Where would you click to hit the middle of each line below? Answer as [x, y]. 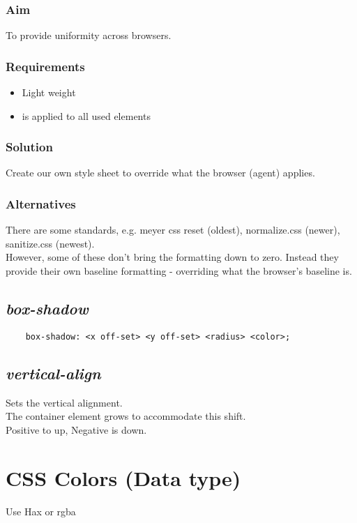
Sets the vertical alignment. [64, 402]
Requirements [45, 66]
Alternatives [41, 203]
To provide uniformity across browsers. [89, 35]
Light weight [49, 92]
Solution [29, 147]
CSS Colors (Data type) [123, 477]
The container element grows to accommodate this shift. [126, 416]
